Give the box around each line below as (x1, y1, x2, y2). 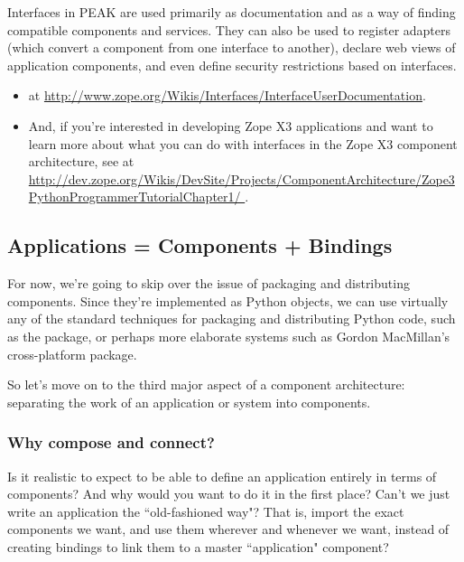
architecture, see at (28, 152, 135, 171)
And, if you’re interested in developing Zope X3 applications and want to (28, 116, 433, 135)
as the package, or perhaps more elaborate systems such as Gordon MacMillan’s (7, 326, 450, 345)
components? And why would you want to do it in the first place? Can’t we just (7, 484, 450, 503)
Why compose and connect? (7, 431, 215, 454)
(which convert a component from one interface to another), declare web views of (7, 38, 456, 57)
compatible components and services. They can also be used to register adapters (7, 20, 451, 39)
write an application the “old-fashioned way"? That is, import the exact (7, 501, 404, 520)
